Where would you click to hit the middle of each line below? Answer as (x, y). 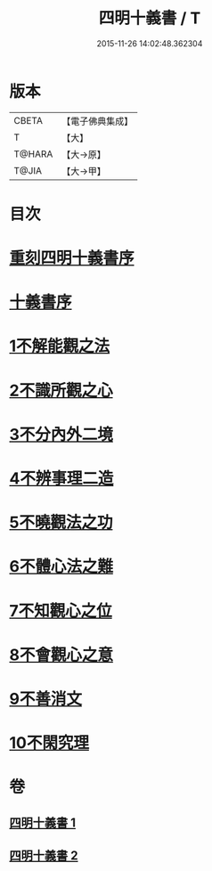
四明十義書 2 (44, 856)
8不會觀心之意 (61, 655)
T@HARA (33, 154)
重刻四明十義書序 (72, 258)
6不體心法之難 (61, 567)
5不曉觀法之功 (61, 523)
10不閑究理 (49, 743)
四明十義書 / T (150, 18)
